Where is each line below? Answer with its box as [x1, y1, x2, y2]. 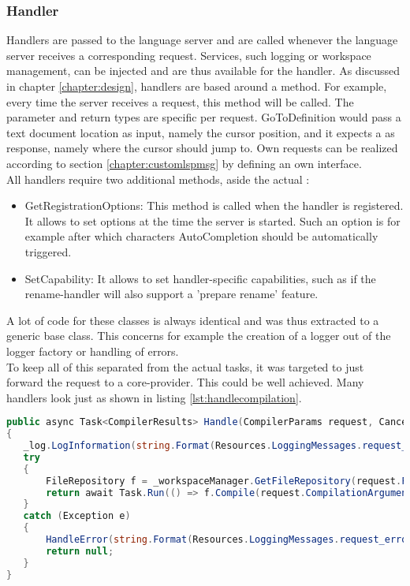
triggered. [24, 243, 72, 259]
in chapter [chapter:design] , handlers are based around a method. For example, [6, 78, 387, 94]
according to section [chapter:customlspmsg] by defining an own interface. [6, 155, 362, 171]
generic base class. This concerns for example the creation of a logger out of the [6, 327, 391, 344]
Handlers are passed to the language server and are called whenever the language [6, 32, 398, 48]
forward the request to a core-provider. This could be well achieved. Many [6, 374, 364, 390]
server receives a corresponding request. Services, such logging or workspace [6, 47, 371, 63]
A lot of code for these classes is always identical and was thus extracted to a [6, 312, 379, 328]
